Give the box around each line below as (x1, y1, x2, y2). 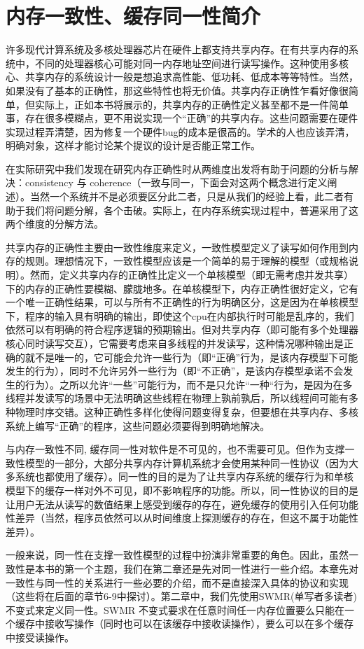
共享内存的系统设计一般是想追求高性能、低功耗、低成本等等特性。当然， (24, 69, 358, 84)
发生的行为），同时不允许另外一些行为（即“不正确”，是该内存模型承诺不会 (6, 363, 344, 378)
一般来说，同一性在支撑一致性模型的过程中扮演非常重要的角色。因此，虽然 (6, 547, 349, 562)
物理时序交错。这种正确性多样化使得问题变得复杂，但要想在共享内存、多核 (15, 404, 358, 419)
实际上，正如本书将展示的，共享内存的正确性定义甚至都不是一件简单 (34, 97, 349, 111)
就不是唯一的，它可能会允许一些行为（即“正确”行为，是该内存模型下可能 (24, 349, 358, 364)
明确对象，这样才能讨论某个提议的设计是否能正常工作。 (6, 138, 260, 153)
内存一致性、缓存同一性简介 (6, 1, 261, 30)
